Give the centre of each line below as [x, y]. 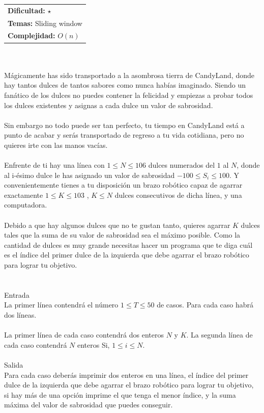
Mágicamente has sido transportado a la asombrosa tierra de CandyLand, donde [129, 75]
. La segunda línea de [219, 335]
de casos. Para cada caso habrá [205, 305]
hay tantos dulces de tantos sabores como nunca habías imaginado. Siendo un [125, 85]
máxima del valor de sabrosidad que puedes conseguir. [89, 405]
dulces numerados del [182, 165]
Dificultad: [26, 10]
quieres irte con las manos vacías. [56, 145]
